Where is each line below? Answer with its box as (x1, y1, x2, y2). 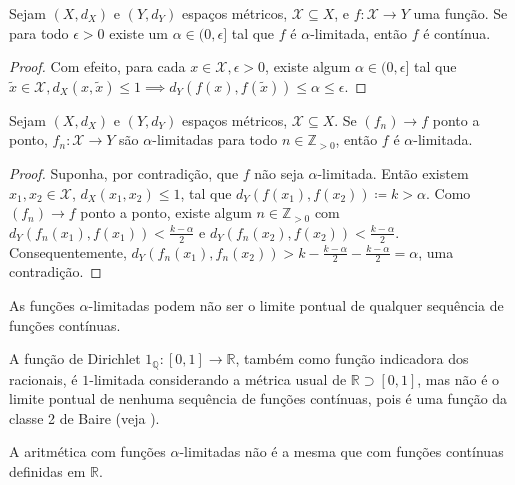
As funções (9, 295, 75, 315)
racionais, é (9, 368, 78, 389)
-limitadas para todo (152, 129, 278, 150)
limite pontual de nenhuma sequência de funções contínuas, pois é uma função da (9, 388, 508, 409)
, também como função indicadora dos (235, 348, 469, 369)
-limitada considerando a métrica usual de (89, 368, 347, 389)
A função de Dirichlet (9, 348, 141, 369)
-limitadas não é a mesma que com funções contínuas (179, 441, 504, 462)
